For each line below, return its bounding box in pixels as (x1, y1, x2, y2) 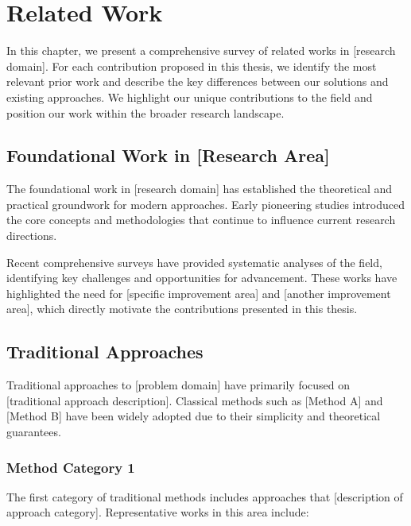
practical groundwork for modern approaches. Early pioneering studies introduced (6, 195, 405, 212)
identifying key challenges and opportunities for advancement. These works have (6, 269, 397, 286)
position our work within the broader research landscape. (6, 104, 285, 121)
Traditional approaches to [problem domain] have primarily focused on (6, 377, 351, 393)
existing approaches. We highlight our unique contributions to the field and (6, 88, 373, 105)
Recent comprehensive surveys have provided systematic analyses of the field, (6, 253, 382, 270)
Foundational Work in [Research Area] (6, 143, 330, 168)
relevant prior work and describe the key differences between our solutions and (6, 73, 389, 90)
